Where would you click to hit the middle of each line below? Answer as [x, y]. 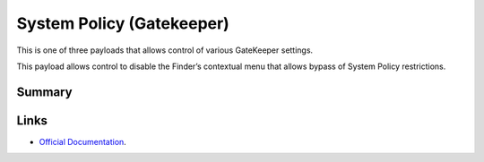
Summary [44, 92]
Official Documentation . [83, 141]
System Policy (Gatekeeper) [123, 23]
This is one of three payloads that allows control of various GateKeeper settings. [165, 50]
